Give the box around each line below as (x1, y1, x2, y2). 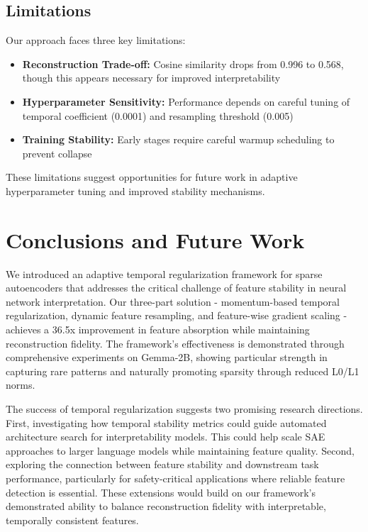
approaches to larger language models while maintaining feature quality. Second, (6, 443, 355, 458)
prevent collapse (22, 145, 92, 160)
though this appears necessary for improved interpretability (22, 70, 281, 85)
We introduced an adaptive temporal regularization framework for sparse (6, 266, 323, 281)
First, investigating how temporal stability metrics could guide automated (6, 415, 327, 430)
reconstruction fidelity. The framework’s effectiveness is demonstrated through (6, 336, 345, 350)
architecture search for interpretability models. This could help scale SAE (6, 429, 325, 444)
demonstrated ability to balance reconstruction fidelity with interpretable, (6, 499, 326, 514)
